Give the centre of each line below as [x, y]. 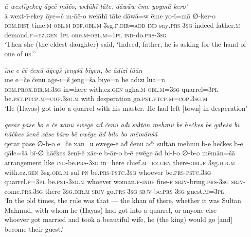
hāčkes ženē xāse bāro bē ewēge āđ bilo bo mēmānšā [81, 134]
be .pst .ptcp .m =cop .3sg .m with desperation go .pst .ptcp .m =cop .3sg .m [106, 98]
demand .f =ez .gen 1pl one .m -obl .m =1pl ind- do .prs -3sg [86, 34]
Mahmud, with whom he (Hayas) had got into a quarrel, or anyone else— [114, 210]
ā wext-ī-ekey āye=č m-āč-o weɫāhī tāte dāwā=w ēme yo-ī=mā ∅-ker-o [110, 15]
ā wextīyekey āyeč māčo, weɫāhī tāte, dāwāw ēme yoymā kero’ [96, 6]
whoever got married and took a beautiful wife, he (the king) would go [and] [118, 219]
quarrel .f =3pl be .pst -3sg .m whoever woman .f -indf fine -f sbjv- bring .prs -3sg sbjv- [125, 181]
